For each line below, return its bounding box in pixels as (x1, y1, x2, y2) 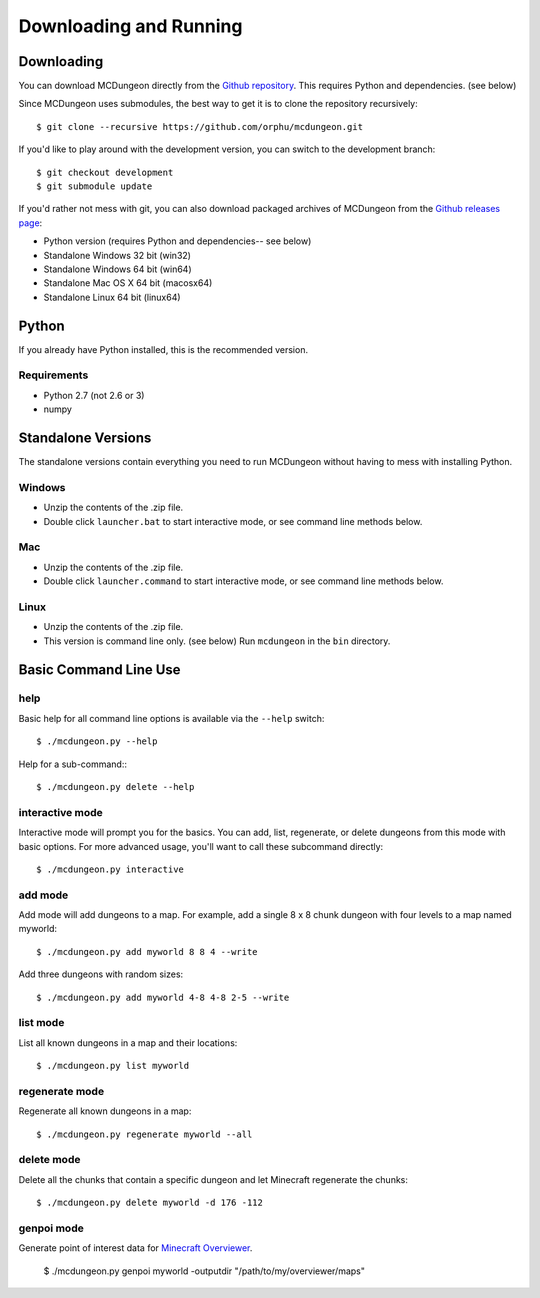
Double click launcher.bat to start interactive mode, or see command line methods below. (43, 515, 423, 527)
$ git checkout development (36, 166, 174, 178)
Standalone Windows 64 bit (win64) (43, 263, 192, 275)
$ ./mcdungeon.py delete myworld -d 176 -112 (36, 1197, 264, 1209)
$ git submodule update (36, 181, 153, 192)
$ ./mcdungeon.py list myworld (36, 1060, 190, 1072)
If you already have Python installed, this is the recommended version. (18, 343, 309, 355)
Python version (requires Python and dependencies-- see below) (43, 235, 312, 247)
